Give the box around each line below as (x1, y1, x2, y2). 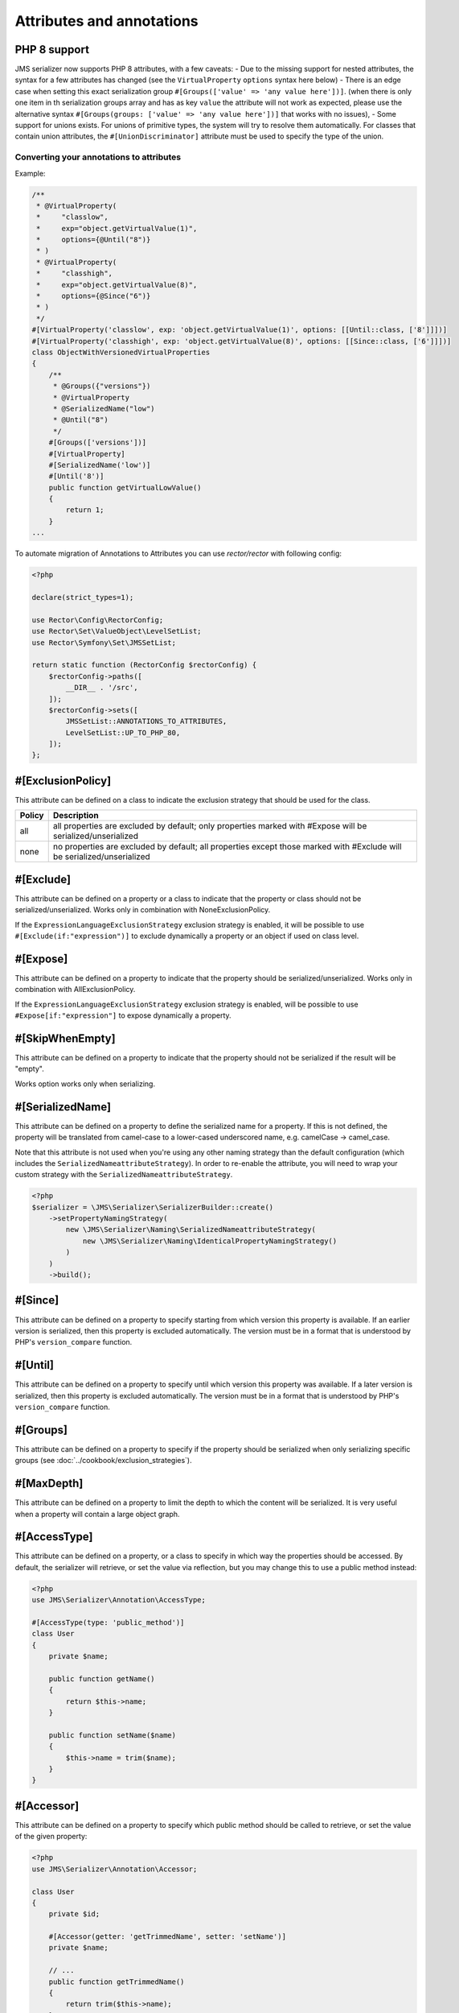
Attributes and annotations (14, 12, 199, 30)
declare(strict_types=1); (31, 593, 134, 601)
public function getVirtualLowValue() (48, 483, 202, 492)
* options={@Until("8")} (36, 235, 151, 245)
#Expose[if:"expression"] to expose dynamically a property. (14, 1011, 232, 1020)
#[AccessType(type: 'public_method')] (31, 1618, 185, 1627)
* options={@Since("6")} (36, 291, 151, 301)
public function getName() (48, 1674, 156, 1683)
